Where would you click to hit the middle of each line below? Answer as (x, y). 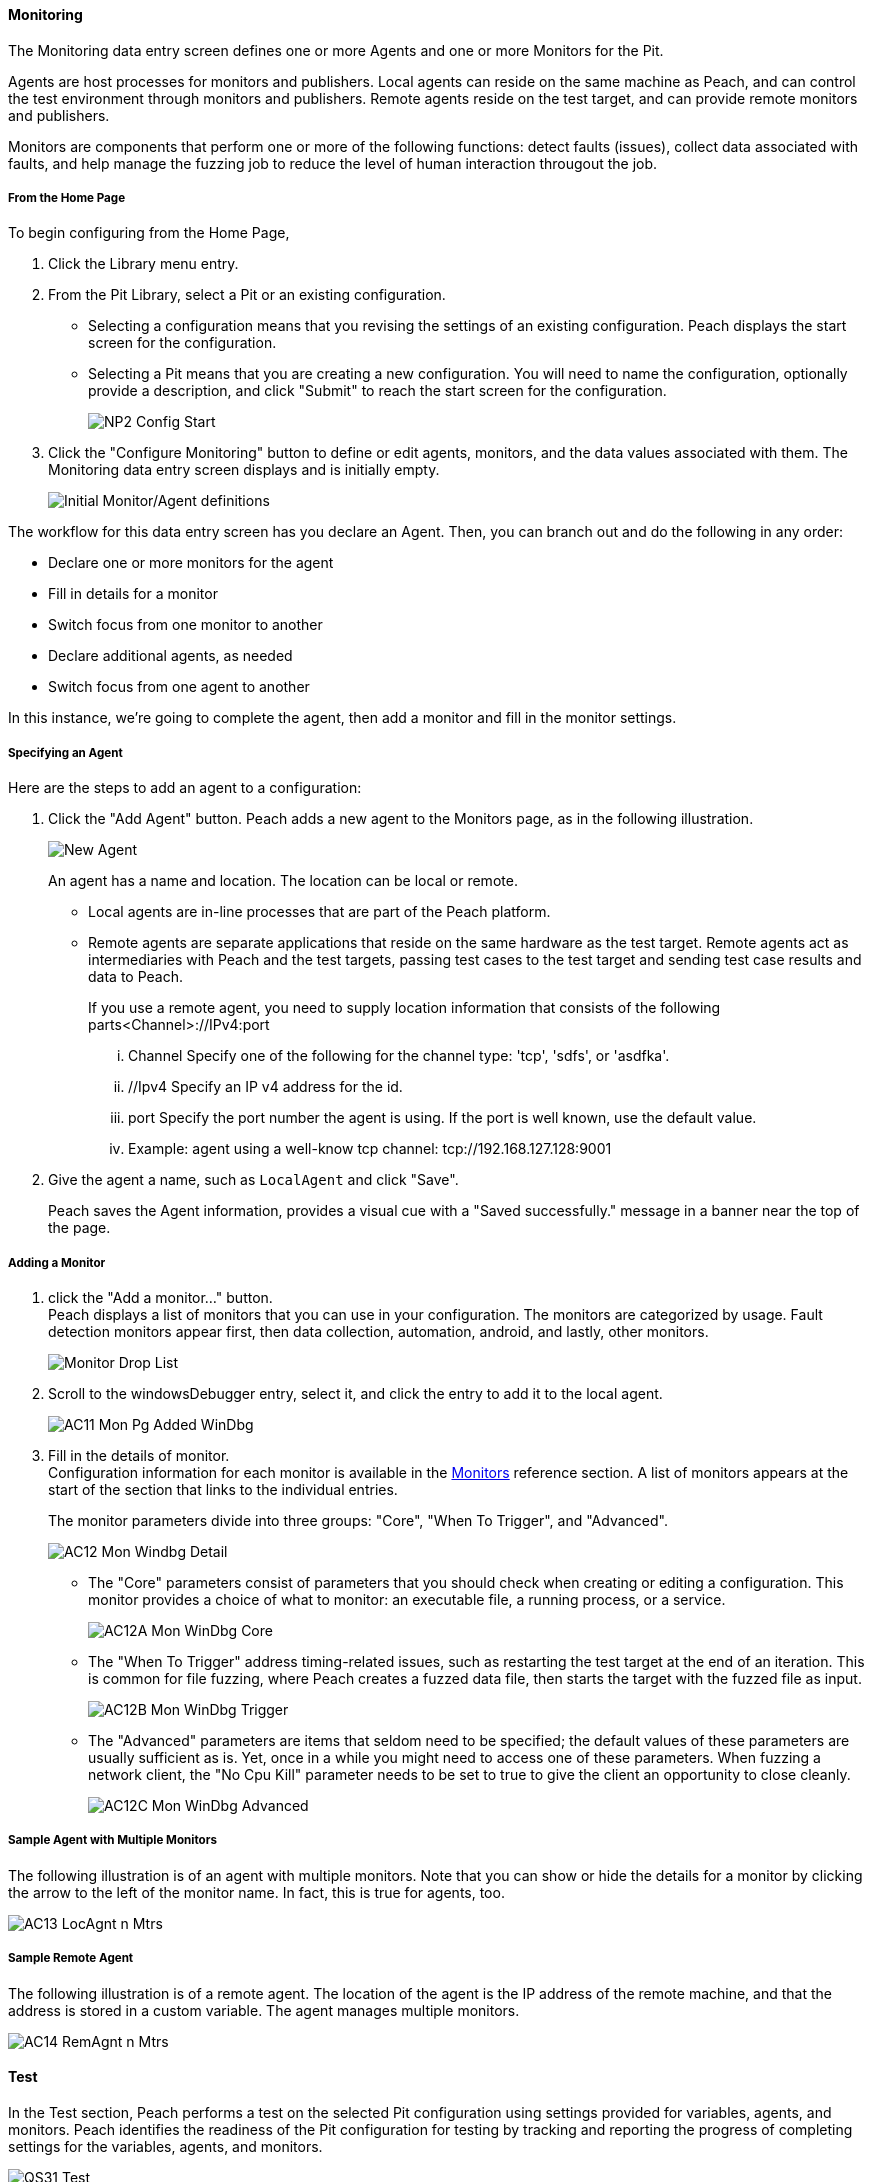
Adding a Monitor (57, 1262)
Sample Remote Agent (71, 1958)
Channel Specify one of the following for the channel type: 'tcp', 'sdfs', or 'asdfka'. (399, 1056)
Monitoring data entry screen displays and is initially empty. (244, 470)
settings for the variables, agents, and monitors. (165, 2146)
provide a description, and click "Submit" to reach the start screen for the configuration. (377, 391)
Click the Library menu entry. (143, 264)
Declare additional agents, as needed (170, 656)
